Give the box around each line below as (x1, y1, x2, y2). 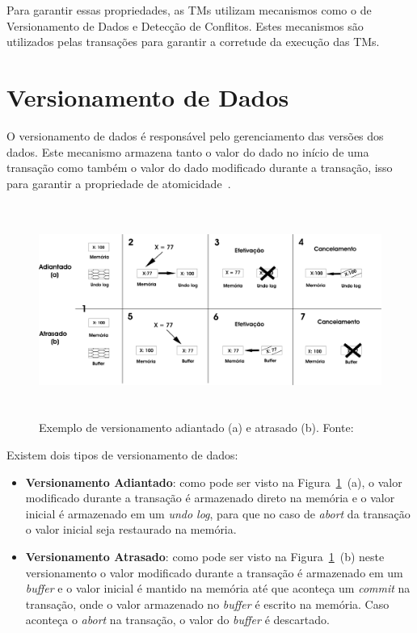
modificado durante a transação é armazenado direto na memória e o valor (25, 489, 395, 506)
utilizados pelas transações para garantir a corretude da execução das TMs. (6, 33, 380, 50)
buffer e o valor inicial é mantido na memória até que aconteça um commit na (25, 580, 411, 597)
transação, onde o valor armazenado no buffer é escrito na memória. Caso (25, 595, 390, 612)
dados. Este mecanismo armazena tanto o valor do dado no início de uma (6, 143, 369, 160)
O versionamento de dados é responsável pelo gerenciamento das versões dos (6, 127, 384, 144)
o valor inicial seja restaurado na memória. (25, 521, 237, 538)
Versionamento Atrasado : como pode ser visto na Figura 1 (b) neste (25, 548, 385, 564)
